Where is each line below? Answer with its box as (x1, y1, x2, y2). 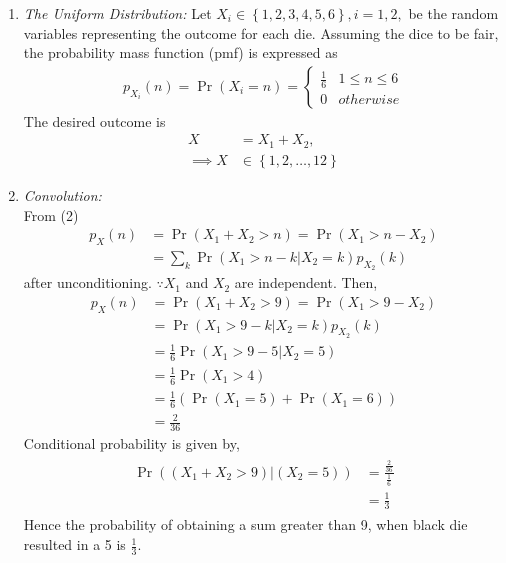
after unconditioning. (23, 272, 152, 293)
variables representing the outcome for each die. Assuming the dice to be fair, (23, 22, 499, 43)
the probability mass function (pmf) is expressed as (23, 42, 338, 63)
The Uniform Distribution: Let (23, 3, 212, 23)
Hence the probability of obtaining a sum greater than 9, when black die (23, 514, 468, 535)
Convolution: (23, 184, 102, 205)
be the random (408, 3, 499, 23)
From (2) (23, 204, 79, 225)
